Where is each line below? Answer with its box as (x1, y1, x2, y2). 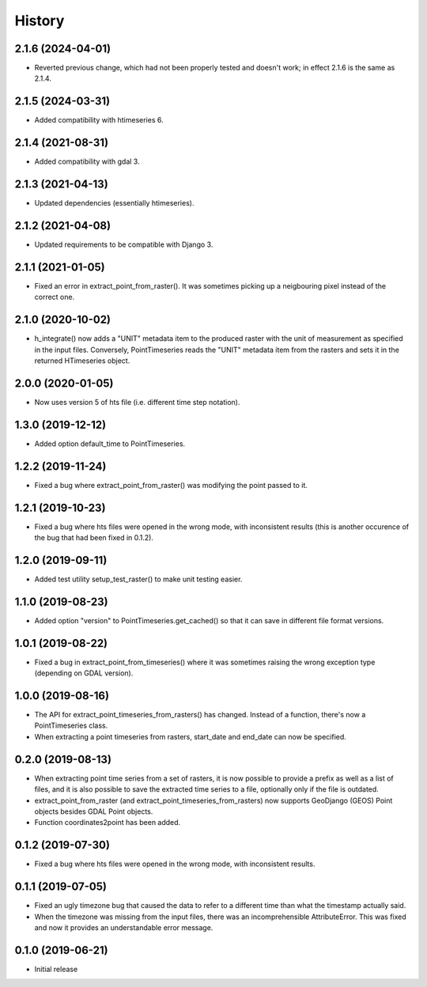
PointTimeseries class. (34, 720, 108, 731)
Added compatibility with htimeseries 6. (34, 115, 164, 125)
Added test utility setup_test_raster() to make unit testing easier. (34, 574, 243, 584)
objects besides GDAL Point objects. (34, 807, 153, 816)
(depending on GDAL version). (34, 668, 134, 678)
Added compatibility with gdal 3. (34, 157, 140, 166)
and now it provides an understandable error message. (34, 922, 213, 932)
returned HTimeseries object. (34, 356, 130, 365)
